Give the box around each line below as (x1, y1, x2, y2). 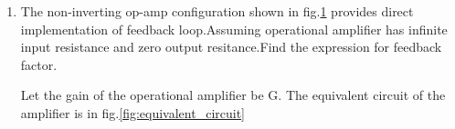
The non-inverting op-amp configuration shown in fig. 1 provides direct (20, 2, 414, 20)
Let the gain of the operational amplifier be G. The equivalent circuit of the (20, 85, 446, 104)
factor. (20, 55, 58, 74)
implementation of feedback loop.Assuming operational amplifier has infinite (20, 19, 448, 38)
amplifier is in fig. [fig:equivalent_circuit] (20, 103, 245, 122)
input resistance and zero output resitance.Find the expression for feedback (20, 37, 442, 56)
